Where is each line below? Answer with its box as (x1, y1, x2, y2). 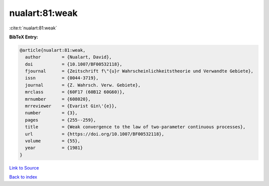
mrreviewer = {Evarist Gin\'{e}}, (25, 103, 117, 109)
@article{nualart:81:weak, (19, 47, 86, 53)
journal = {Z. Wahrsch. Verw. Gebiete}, (25, 82, 141, 88)
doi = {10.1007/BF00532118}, (25, 61, 123, 67)
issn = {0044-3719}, (25, 75, 99, 81)
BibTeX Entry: (9, 34, 38, 40)
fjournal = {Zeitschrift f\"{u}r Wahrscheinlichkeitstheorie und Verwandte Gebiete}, (25, 68, 254, 74)
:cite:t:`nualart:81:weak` (9, 25, 57, 31)
